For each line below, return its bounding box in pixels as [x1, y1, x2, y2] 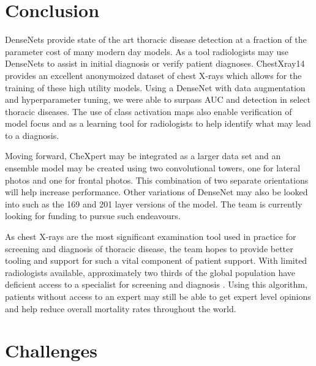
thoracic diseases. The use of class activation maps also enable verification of [5, 105, 292, 118]
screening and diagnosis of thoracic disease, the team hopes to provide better [5, 242, 293, 255]
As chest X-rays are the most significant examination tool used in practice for [5, 230, 296, 243]
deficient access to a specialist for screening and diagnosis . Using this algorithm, [5, 278, 307, 291]
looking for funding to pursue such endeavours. [5, 209, 181, 222]
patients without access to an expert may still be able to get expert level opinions [5, 290, 311, 302]
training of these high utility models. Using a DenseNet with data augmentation [5, 81, 306, 94]
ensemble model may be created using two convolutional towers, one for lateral [5, 162, 301, 174]
